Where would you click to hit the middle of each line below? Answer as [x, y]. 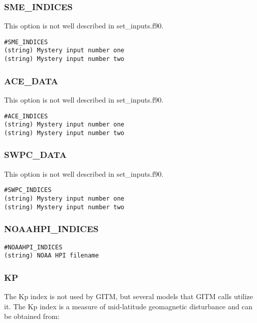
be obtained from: [32, 316]
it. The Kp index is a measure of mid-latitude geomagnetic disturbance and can [128, 306]
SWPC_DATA [35, 155]
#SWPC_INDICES [28, 190]
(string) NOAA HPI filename [52, 256]
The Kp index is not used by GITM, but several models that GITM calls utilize [129, 296]
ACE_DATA [31, 80]
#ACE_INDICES [26, 116]
